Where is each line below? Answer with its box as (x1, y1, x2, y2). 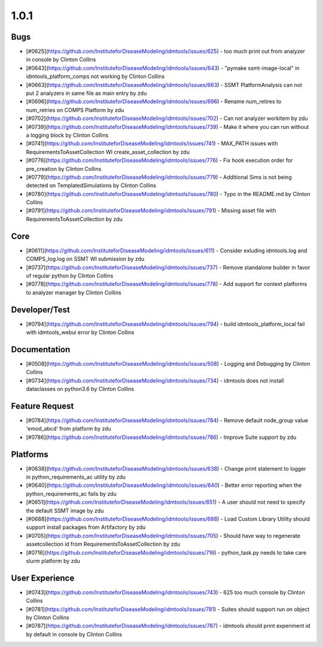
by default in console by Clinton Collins (26, 630, 123, 638)
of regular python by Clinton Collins (26, 272, 114, 279)
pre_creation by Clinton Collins (26, 165, 102, 172)
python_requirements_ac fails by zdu (26, 490, 117, 497)
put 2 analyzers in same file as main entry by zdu (26, 90, 147, 97)
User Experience (11, 573, 75, 583)
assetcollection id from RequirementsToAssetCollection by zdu (26, 540, 181, 548)
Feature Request (11, 401, 74, 411)
